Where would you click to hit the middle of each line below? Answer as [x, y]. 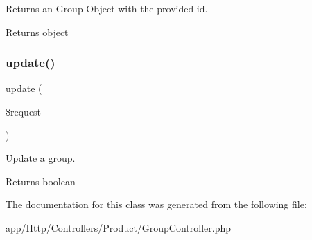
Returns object [37, 31]
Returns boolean [41, 181]
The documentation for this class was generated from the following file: [156, 204]
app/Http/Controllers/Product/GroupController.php [119, 227]
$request [24, 111]
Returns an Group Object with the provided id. [107, 8]
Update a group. [41, 158]
